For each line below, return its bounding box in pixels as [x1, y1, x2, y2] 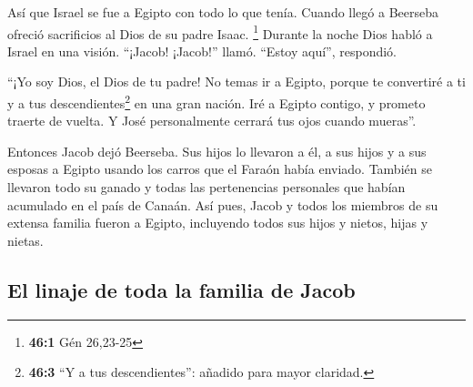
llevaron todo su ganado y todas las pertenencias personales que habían [7, 178, 406, 197]
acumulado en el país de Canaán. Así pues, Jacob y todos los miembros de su [7, 195, 438, 214]
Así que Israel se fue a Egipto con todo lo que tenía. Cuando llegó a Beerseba [7, 3, 439, 21]
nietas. [7, 230, 44, 250]
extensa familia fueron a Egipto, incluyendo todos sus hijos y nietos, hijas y [7, 213, 428, 232]
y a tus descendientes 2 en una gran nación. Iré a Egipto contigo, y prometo [7, 91, 426, 112]
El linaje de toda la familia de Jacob [7, 275, 356, 303]
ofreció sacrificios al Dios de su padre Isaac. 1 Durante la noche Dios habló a [7, 21, 433, 43]
